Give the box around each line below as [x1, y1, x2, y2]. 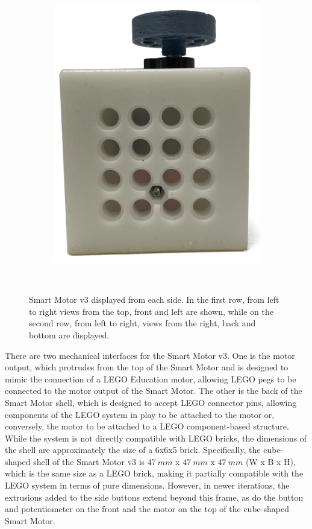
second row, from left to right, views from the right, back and [29, 317, 256, 329]
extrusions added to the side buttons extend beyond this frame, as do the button [5, 490, 304, 503]
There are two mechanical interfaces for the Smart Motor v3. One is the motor [5, 349, 295, 361]
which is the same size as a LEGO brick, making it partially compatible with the [5, 467, 304, 480]
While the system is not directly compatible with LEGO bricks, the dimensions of [5, 431, 307, 444]
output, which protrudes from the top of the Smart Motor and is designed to [5, 361, 289, 373]
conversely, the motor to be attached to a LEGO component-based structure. [5, 420, 289, 432]
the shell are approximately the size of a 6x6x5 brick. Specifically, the [5, 443, 261, 456]
